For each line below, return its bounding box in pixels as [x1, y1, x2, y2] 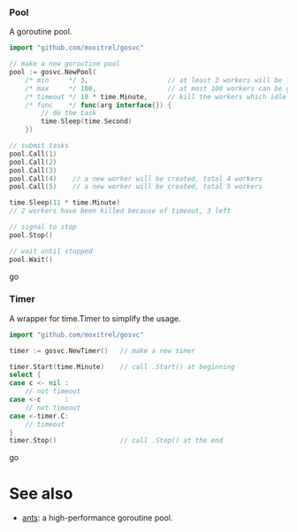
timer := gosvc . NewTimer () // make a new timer [9, 346, 196, 355]
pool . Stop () [9, 230, 53, 240]
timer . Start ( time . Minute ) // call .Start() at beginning [9, 362, 236, 371]
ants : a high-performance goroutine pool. [21, 513, 173, 523]
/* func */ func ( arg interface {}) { [25, 100, 172, 110]
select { [9, 370, 42, 380]
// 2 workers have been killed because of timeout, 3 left [9, 206, 232, 216]
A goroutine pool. [9, 27, 72, 37]
